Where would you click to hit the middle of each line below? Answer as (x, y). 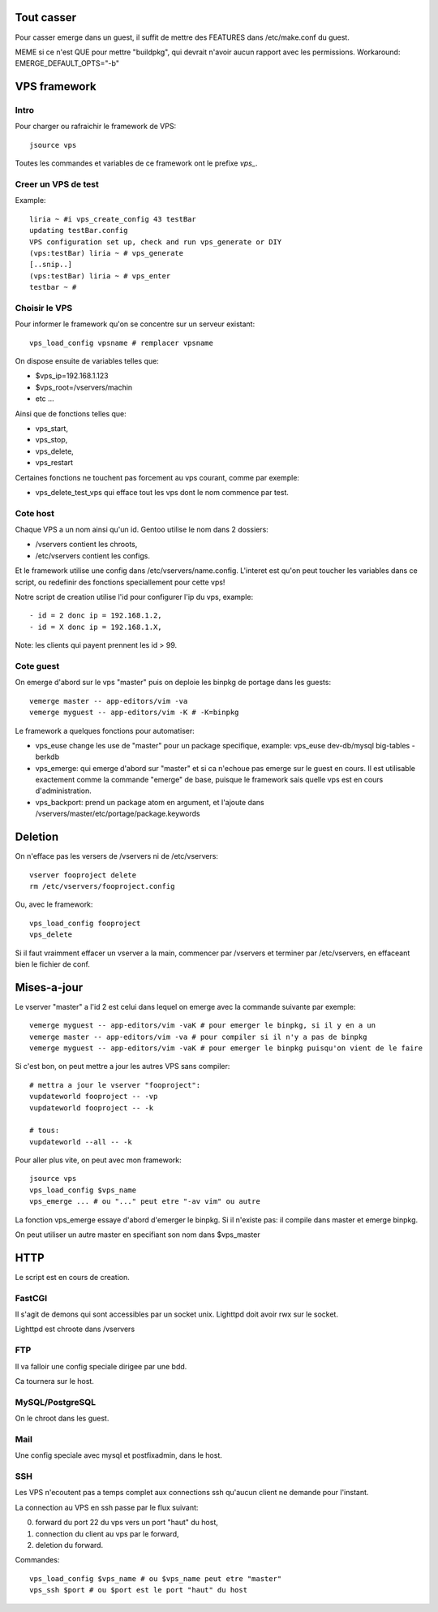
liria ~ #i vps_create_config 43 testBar (113, 219)
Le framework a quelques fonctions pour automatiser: (105, 731)
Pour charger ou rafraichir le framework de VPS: (96, 127)
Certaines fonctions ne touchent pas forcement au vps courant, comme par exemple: (157, 477)
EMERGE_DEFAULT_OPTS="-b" (67, 63)
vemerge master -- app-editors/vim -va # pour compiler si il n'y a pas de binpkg (198, 1037)
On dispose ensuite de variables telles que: (87, 361)
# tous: (45, 1131)
